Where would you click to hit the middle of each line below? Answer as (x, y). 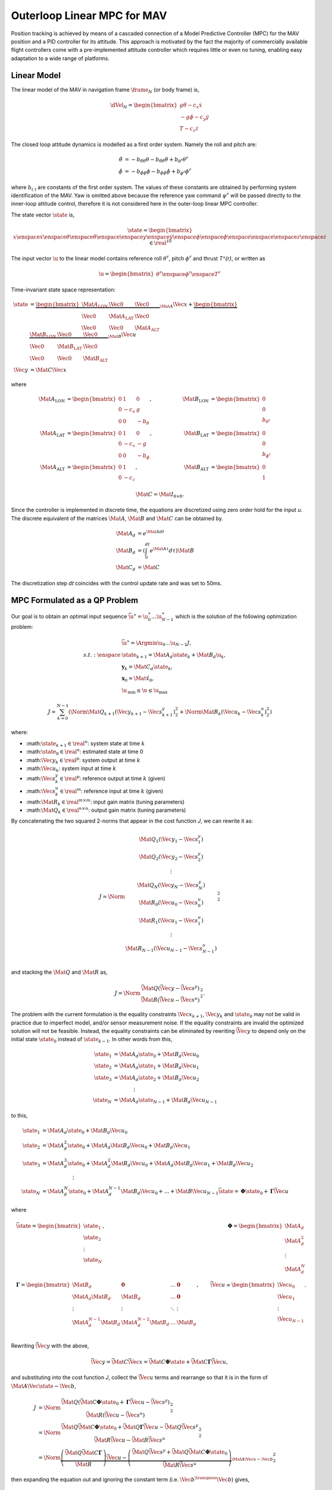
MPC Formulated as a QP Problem (75, 600)
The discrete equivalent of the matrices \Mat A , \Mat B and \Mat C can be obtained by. (117, 518)
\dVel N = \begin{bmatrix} (144, 105)
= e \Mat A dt (151, 533)
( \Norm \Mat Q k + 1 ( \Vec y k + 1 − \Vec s (115, 712)
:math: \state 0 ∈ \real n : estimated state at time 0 (85, 752)
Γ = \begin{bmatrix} (43, 1285)
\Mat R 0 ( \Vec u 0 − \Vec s (169, 903)
